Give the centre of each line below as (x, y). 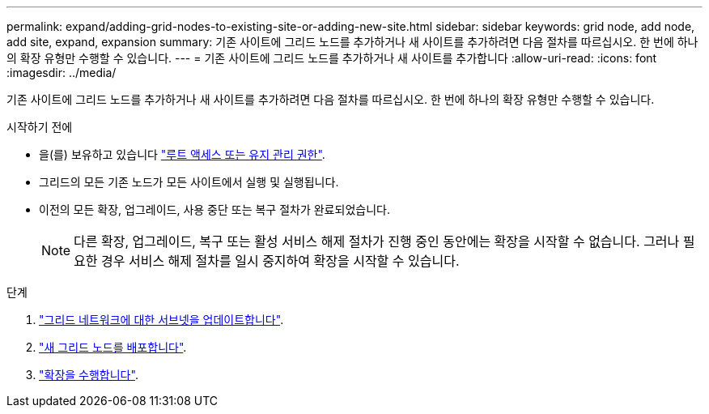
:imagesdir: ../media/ (62, 73)
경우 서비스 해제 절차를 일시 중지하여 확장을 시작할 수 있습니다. (280, 261)
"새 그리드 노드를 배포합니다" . (113, 347)
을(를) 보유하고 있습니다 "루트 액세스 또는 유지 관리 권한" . (182, 154)
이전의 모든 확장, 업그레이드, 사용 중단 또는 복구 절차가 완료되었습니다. (214, 209)
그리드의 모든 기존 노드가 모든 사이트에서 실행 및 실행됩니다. (189, 182)
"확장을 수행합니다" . (89, 375)
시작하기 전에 (40, 127)
